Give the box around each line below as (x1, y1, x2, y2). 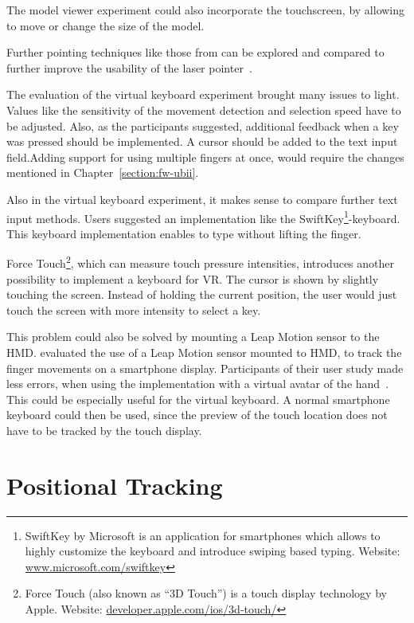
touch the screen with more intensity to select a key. (6, 301, 261, 318)
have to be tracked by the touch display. (6, 421, 202, 438)
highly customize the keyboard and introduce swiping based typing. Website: (25, 543, 400, 559)
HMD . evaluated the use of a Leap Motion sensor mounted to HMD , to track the (6, 344, 402, 360)
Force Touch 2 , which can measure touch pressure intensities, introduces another (6, 253, 395, 272)
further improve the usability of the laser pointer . (6, 59, 252, 76)
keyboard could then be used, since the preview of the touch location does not (6, 406, 388, 423)
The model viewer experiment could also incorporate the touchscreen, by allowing (6, 2, 405, 18)
